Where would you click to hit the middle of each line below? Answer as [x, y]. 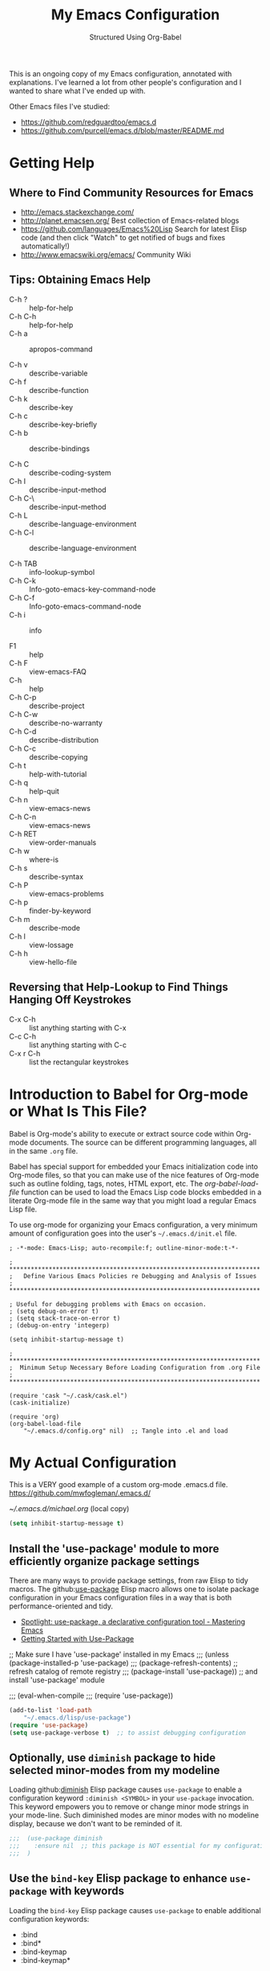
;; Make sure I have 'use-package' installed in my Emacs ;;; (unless [119, 1654]
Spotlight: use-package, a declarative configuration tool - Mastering [133, 1622]
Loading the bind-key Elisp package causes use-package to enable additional [135, 1910]
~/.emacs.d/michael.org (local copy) [69, 1509]
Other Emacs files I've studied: [60, 106]
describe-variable [58, 373]
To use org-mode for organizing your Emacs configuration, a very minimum [133, 1224]
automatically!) [45, 246]
